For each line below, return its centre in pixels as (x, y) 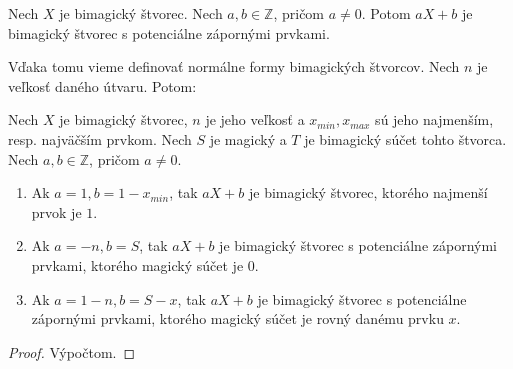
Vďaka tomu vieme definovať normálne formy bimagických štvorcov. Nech (234, 66)
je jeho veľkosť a (255, 119)
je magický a (248, 138)
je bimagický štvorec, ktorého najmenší (368, 192)
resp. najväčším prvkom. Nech (100, 138)
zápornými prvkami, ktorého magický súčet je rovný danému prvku (237, 318)
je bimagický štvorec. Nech (141, 13)
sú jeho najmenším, (434, 119)
